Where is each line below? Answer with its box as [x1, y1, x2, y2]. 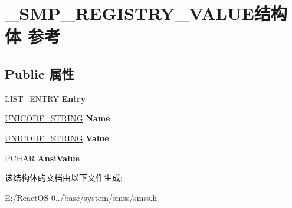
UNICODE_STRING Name [5, 112, 110, 124]
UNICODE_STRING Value [5, 131, 109, 144]
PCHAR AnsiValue [5, 151, 80, 164]
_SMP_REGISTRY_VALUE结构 [5, 1, 287, 25]
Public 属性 [5, 64, 74, 82]
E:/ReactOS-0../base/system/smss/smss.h [5, 191, 158, 203]
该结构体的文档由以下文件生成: [5, 171, 123, 184]
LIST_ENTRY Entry [5, 92, 86, 104]
